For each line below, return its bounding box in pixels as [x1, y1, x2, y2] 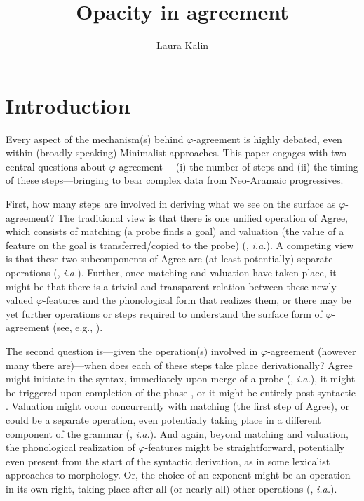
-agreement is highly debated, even [193, 131, 342, 146]
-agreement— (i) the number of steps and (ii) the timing [115, 159, 358, 173]
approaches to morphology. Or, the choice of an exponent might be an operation [6, 467, 351, 482]
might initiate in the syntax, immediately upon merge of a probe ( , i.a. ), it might [6, 371, 356, 386]
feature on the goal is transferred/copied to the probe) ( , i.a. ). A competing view [6, 237, 354, 252]
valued [6, 293, 34, 307]
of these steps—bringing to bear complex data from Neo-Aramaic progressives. [6, 173, 344, 187]
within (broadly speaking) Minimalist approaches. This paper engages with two [6, 145, 346, 160]
